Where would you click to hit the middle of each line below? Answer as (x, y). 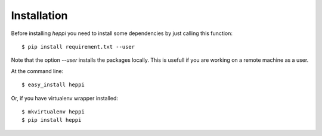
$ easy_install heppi (53, 85)
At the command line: (37, 71)
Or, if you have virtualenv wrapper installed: (65, 98)
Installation (39, 15)
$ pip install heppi (52, 120)
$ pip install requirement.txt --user (78, 47)
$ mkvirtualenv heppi (53, 112)
